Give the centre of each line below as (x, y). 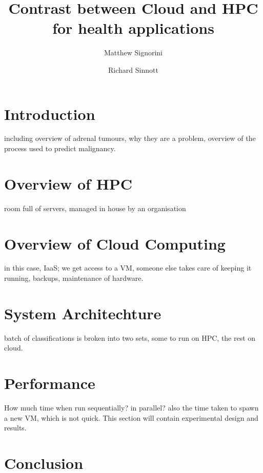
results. (15, 428)
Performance (50, 383)
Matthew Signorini (133, 53)
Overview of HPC (68, 183)
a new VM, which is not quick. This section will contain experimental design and (131, 417)
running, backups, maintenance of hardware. (74, 278)
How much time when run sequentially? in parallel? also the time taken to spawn (131, 408)
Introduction (50, 114)
